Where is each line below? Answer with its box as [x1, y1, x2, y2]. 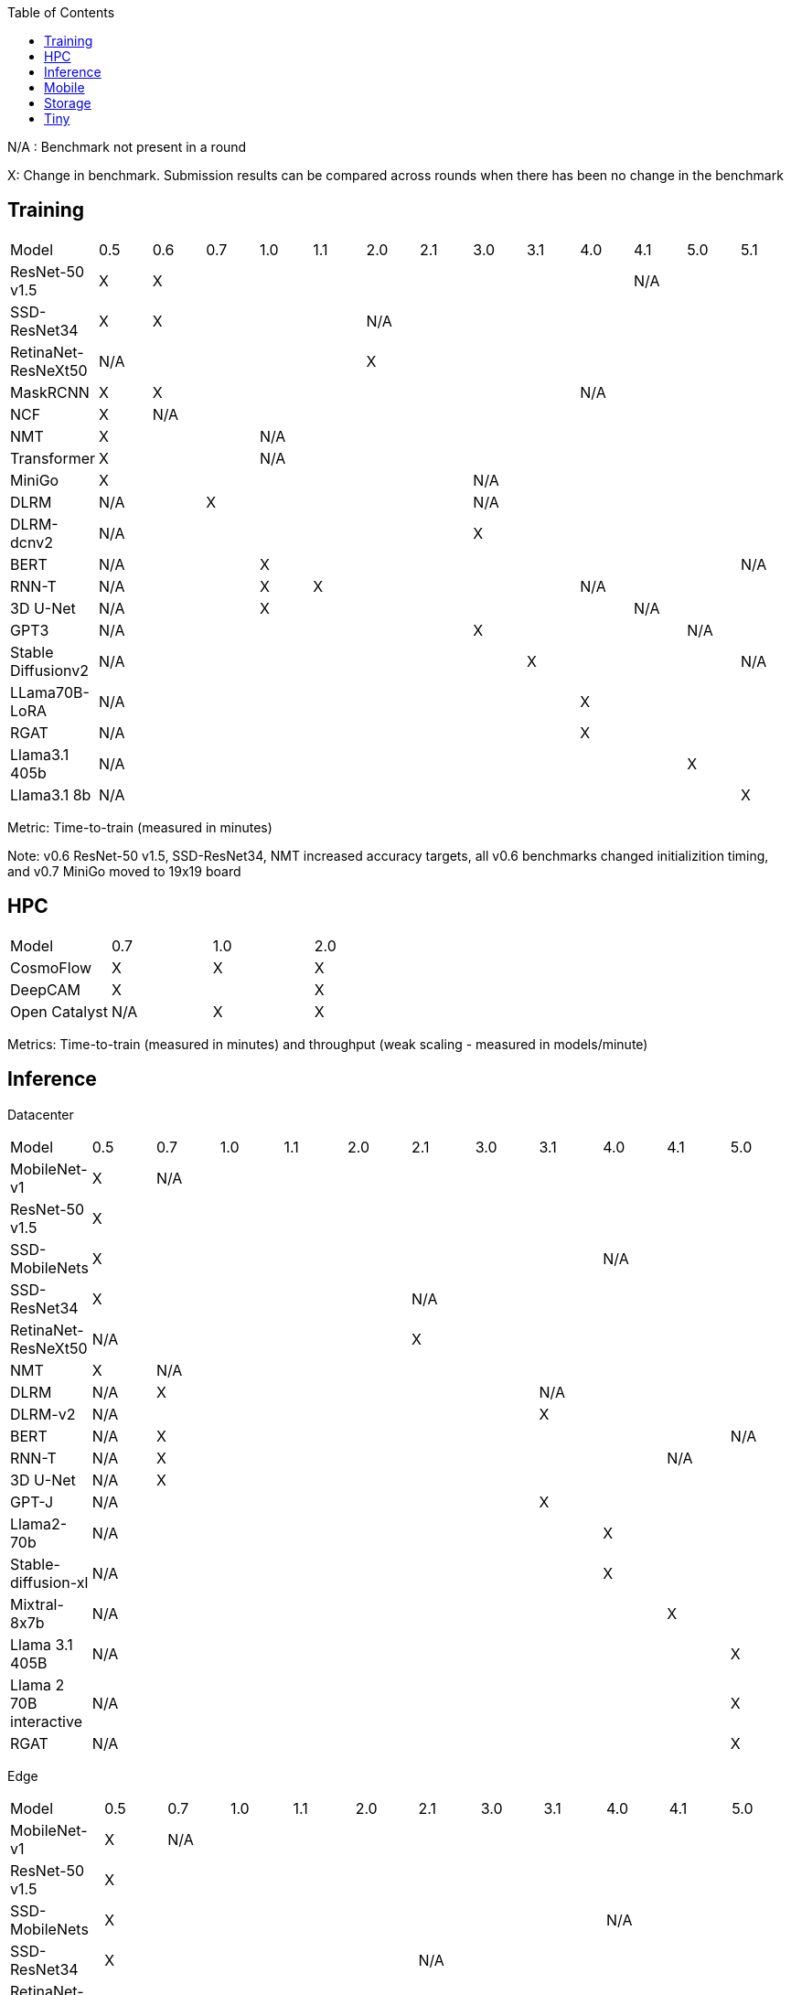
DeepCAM [10, 980, 80, 999]
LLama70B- [10, 682, 90, 702]
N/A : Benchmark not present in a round [7, 139, 247, 155]
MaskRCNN [10, 382, 90, 402]
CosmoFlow [10, 958, 92, 977]
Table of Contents [7, 5, 115, 20]
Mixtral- [10, 1594, 64, 1614]
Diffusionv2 [10, 660, 89, 680]
